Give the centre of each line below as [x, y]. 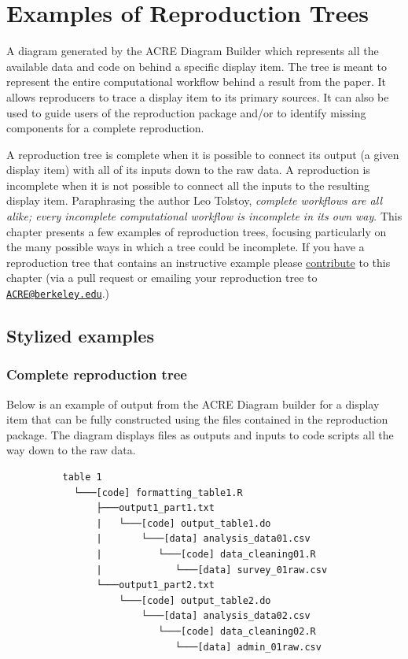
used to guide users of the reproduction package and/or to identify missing [186, 112]
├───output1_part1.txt [155, 508]
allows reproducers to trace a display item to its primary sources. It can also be [198, 96]
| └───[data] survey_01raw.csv [212, 570]
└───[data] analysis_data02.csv [226, 616]
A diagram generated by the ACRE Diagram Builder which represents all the [193, 51]
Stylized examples [80, 336]
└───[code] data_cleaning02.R [237, 631]
